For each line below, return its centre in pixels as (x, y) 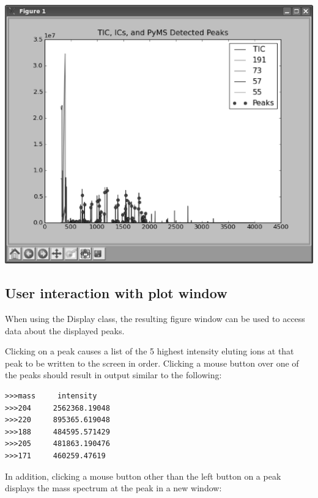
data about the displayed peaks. (65, 330)
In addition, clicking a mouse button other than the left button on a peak (143, 476)
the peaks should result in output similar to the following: (113, 375)
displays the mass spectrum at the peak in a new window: (113, 488)
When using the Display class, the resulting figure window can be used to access (155, 319)
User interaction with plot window (116, 293)
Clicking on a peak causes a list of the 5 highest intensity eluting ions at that (150, 351)
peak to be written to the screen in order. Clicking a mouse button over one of (152, 363)
